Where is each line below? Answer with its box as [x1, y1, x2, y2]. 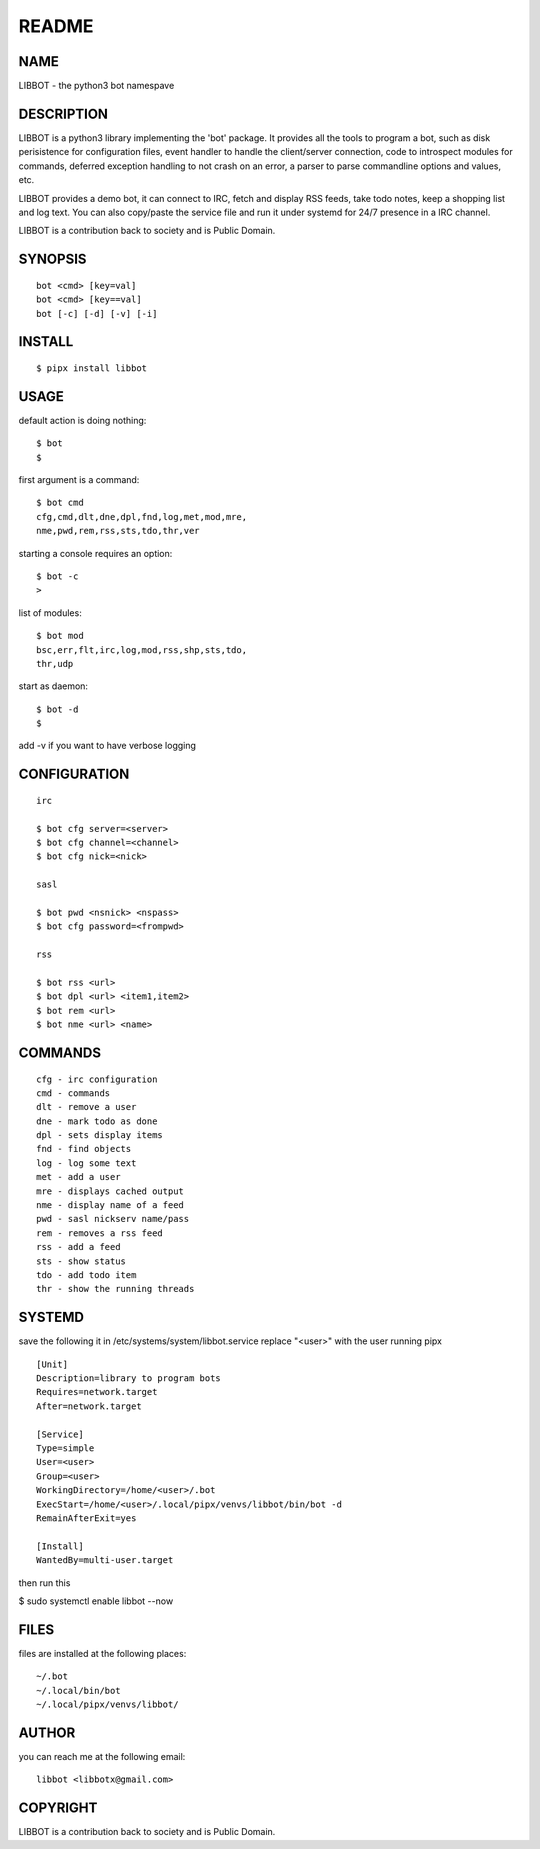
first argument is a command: [18, 473, 140, 485]
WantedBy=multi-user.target [36, 1555, 174, 1566]
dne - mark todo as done [36, 1115, 158, 1127]
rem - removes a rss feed [36, 1227, 164, 1239]
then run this [18, 1576, 71, 1589]
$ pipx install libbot [36, 362, 148, 374]
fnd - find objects [36, 1143, 132, 1155]
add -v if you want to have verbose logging [18, 740, 197, 752]
